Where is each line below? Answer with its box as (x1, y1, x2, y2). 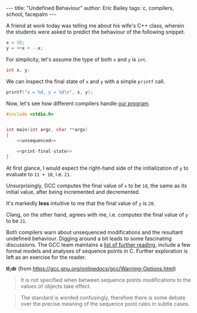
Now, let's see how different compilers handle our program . (6, 100, 150, 107)
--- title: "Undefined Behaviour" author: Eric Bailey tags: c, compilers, (6, 5, 175, 11)
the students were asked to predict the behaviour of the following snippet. (6, 28, 185, 35)
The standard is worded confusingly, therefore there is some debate (20, 294, 186, 301)
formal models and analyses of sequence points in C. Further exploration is (6, 247, 188, 254)
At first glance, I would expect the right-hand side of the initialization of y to (6, 164, 189, 171)
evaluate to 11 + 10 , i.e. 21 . (6, 170, 72, 177)
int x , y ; (6, 67, 31, 73)
